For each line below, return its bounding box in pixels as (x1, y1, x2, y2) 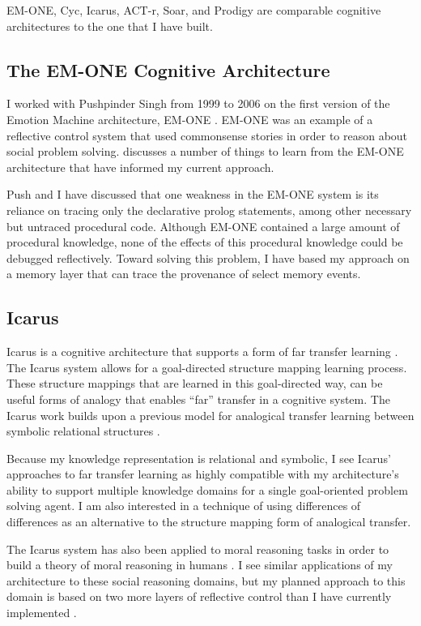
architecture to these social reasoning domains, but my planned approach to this (6, 572, 406, 589)
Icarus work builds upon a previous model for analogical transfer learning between (6, 406, 415, 423)
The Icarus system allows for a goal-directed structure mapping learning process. (6, 358, 407, 375)
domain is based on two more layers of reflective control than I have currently (6, 588, 392, 605)
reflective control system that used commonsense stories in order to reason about (6, 126, 408, 144)
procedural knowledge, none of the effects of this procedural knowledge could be (6, 234, 403, 251)
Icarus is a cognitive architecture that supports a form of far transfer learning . (6, 343, 398, 360)
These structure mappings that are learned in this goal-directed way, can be (6, 375, 383, 392)
